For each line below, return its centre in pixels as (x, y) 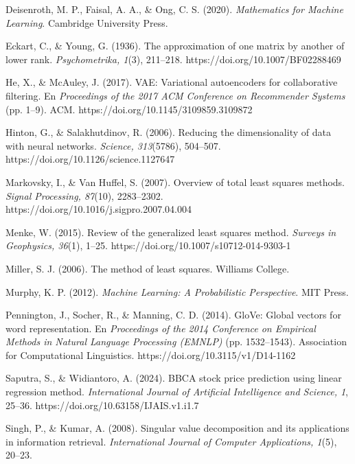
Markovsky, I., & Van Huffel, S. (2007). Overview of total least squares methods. (175, 182)
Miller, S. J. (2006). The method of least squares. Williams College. (148, 268)
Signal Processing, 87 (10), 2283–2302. (84, 195)
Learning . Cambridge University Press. (87, 22)
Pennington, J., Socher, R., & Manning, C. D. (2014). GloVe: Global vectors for (173, 315)
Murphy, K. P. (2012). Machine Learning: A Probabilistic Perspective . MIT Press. (177, 291)
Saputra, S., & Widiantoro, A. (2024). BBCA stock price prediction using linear (174, 378)
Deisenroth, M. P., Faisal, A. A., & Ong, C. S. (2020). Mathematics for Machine (174, 9)
